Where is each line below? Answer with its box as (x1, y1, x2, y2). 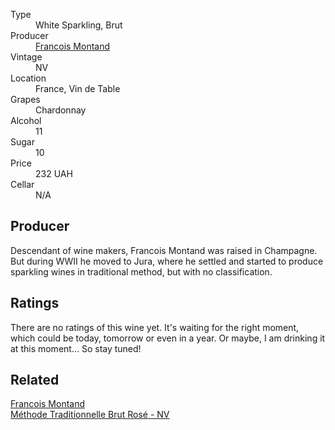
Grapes (10, 94, 41, 105)
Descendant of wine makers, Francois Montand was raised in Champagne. (10, 244, 318, 256)
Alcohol (10, 115, 42, 126)
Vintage (10, 51, 43, 63)
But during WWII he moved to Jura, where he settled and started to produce (10, 255, 324, 267)
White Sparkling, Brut (35, 19, 123, 31)
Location (10, 72, 47, 84)
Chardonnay (35, 104, 87, 116)
